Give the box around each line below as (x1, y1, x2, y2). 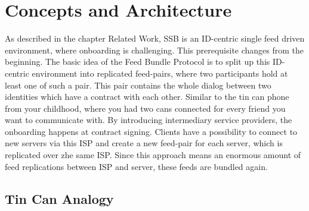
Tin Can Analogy (5, 189, 114, 207)
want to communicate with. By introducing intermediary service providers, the (5, 114, 292, 126)
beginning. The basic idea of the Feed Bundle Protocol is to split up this (5, 55, 270, 68)
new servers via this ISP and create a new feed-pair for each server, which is (5, 137, 283, 149)
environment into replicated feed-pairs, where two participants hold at (32, 67, 288, 79)
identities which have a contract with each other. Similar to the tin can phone (5, 90, 289, 103)
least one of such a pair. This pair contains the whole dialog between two (5, 78, 271, 91)
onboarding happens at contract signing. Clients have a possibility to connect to (5, 125, 298, 137)
